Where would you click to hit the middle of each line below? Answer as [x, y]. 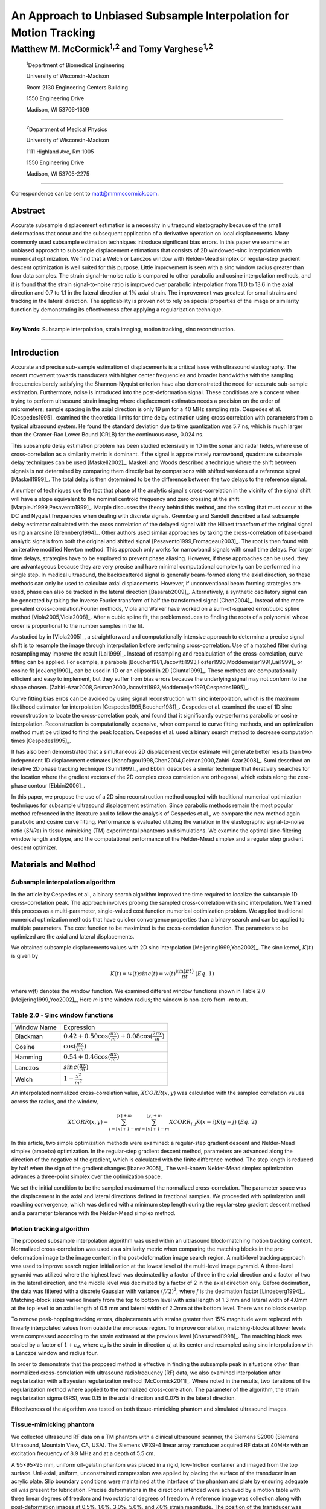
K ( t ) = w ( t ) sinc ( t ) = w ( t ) [143, 974]
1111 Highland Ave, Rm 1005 [60, 152]
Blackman [29, 1036]
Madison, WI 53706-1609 [58, 109]
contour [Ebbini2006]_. [57, 785]
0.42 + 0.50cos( [87, 1036]
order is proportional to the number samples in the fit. [78, 625]
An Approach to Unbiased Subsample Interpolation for [150, 16]
